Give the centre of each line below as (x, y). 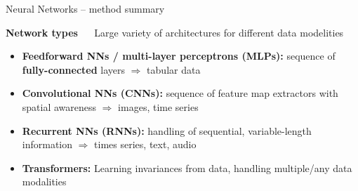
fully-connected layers (74, 69)
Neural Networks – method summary (85, 8)
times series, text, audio (145, 144)
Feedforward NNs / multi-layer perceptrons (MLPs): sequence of (179, 56)
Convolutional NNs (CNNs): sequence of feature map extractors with (180, 93)
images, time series (158, 106)
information (47, 144)
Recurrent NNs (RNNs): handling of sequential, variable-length (167, 130)
